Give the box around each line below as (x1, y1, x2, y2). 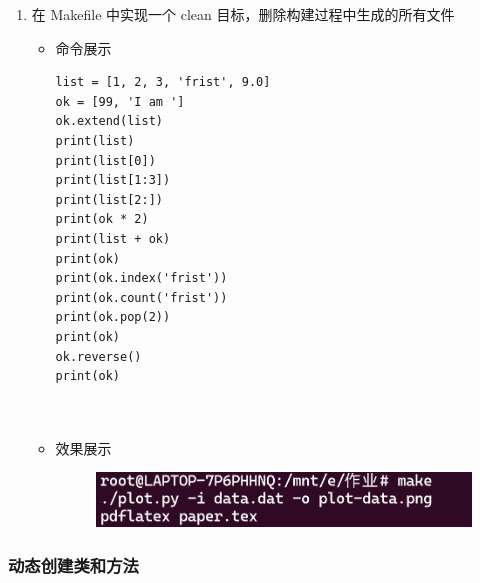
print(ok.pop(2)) (55, 310, 171, 325)
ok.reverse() (55, 349, 142, 364)
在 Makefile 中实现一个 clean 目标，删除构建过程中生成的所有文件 (31, 4, 455, 24)
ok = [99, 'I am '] (55, 94, 185, 109)
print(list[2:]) (55, 192, 163, 207)
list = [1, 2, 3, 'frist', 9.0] (55, 75, 271, 90)
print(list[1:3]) (55, 173, 171, 188)
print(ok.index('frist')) (55, 271, 228, 286)
